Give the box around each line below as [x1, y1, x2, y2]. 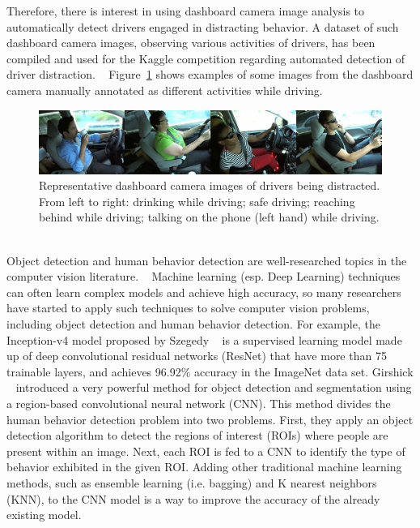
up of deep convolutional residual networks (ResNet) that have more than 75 [6, 347, 387, 364]
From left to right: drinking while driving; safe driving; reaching [39, 192, 355, 209]
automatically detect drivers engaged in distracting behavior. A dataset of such [6, 18, 399, 35]
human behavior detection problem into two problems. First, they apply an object [6, 410, 414, 427]
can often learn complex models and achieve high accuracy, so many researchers [6, 283, 401, 300]
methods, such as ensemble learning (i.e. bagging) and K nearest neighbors [6, 474, 377, 491]
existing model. [6, 506, 82, 523]
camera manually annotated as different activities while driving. [6, 81, 323, 98]
